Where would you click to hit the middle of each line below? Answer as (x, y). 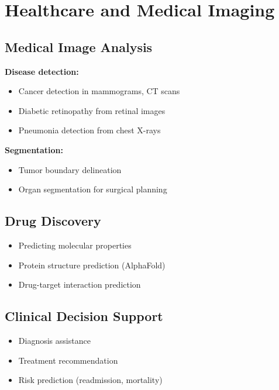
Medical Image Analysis (79, 46)
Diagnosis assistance (54, 340)
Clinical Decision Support (84, 316)
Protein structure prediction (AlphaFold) (92, 265)
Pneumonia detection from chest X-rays (89, 130)
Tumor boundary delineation (70, 169)
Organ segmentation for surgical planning (93, 189)
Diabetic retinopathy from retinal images (92, 110)
